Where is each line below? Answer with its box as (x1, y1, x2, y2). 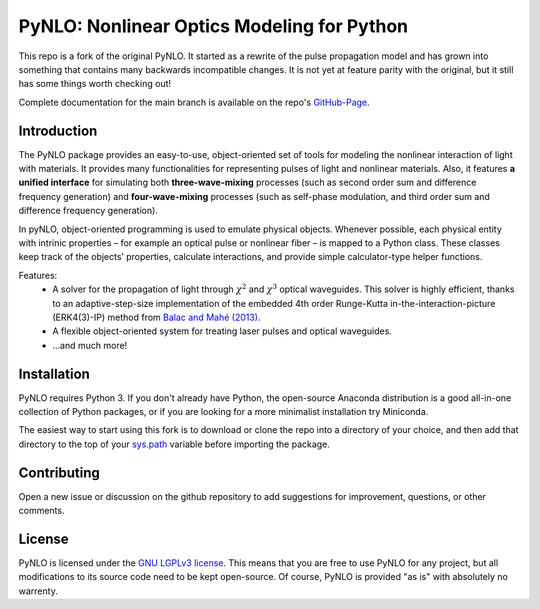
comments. (18, 505, 65, 517)
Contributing (18, 464, 100, 481)
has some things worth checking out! (18, 78, 172, 90)
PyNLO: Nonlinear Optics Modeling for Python (18, 15, 409, 37)
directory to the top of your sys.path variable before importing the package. (18, 438, 330, 450)
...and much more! (52, 339, 128, 351)
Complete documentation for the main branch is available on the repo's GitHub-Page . (18, 96, 370, 108)
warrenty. (18, 585, 59, 597)
